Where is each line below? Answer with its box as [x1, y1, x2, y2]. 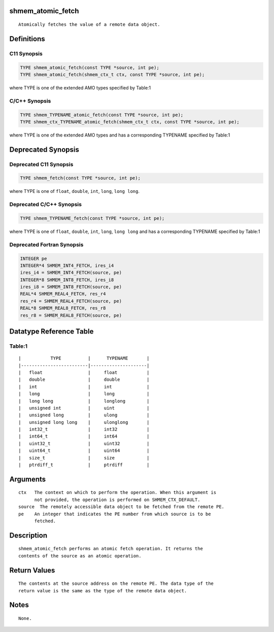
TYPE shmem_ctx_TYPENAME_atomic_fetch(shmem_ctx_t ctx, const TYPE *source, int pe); [20, 119, 239, 124]
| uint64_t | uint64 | [18, 448, 150, 454]
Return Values [9, 566, 55, 575]
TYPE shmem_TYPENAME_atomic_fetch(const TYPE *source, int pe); [20, 112, 184, 118]
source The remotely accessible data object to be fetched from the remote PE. [18, 504, 225, 510]
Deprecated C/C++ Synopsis [9, 201, 82, 208]
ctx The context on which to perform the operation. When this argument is [18, 490, 217, 495]
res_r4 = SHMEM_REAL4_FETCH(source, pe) [20, 298, 122, 304]
